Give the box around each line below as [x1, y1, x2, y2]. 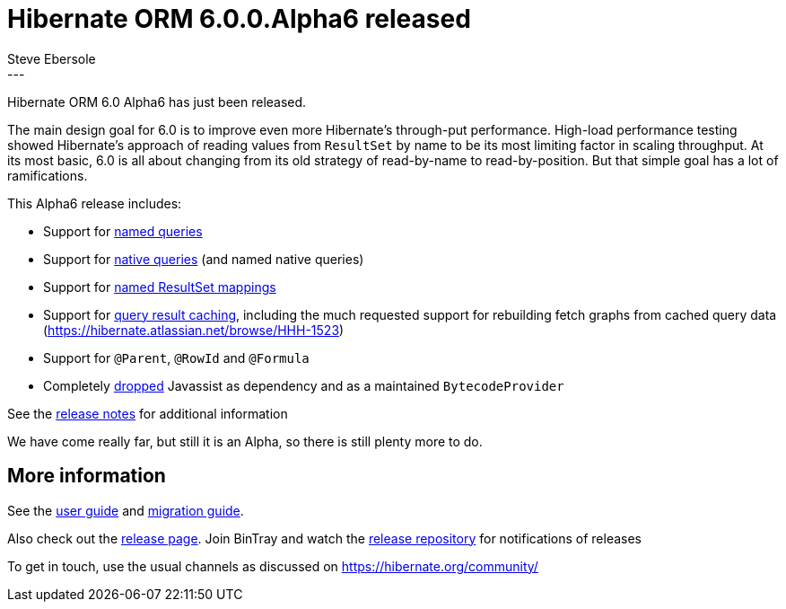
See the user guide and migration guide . [7, 502, 244, 518]
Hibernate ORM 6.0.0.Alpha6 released [7, 4, 471, 34]
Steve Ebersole [7, 50, 96, 66]
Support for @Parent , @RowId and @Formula [43, 349, 310, 366]
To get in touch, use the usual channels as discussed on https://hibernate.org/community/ [7, 558, 538, 574]
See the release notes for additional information [7, 405, 288, 421]
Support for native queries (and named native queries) [43, 251, 364, 267]
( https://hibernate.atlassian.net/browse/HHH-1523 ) [43, 322, 345, 338]
